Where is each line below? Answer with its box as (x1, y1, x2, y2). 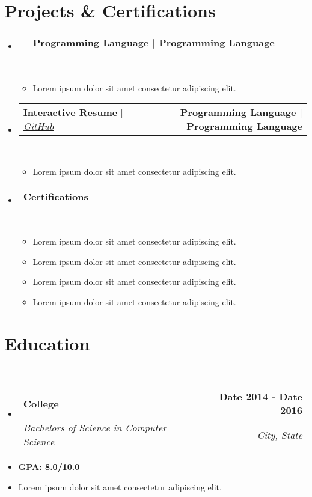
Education (4, 331, 90, 355)
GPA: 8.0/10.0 (18, 460, 80, 473)
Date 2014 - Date (219, 389, 302, 404)
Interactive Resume (23, 105, 118, 120)
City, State (257, 427, 302, 442)
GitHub (23, 119, 54, 133)
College (23, 396, 59, 410)
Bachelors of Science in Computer (23, 421, 167, 435)
